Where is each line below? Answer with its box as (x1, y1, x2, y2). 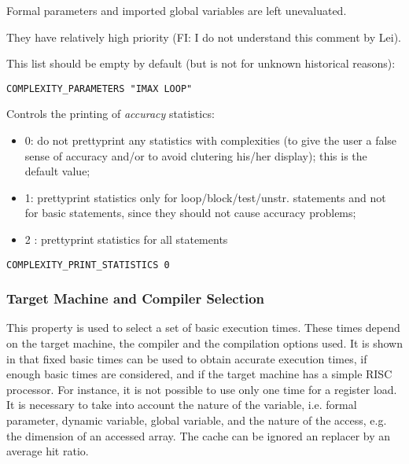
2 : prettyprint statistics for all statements (24, 231, 228, 247)
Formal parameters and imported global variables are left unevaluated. (6, 2, 347, 18)
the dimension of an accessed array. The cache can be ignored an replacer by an (6, 427, 391, 444)
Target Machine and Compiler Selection (6, 289, 265, 308)
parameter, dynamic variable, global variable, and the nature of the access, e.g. (6, 412, 387, 429)
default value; (24, 163, 90, 179)
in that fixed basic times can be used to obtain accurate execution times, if (6, 350, 367, 366)
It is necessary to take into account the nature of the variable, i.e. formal (6, 396, 357, 413)
